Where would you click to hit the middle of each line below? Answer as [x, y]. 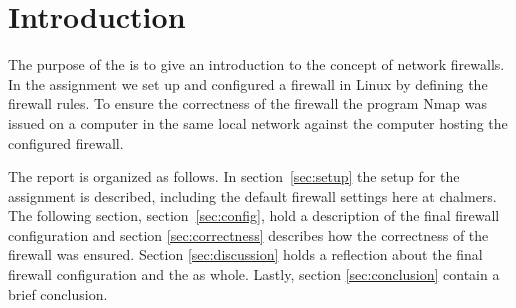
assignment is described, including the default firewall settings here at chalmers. [252, 195]
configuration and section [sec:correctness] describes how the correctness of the [248, 234]
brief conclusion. [58, 293]
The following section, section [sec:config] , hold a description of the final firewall [254, 215]
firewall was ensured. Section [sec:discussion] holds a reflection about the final [245, 254]
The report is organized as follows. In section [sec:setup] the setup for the [234, 176]
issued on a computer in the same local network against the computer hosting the [258, 122]
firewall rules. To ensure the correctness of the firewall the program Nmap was [247, 103]
